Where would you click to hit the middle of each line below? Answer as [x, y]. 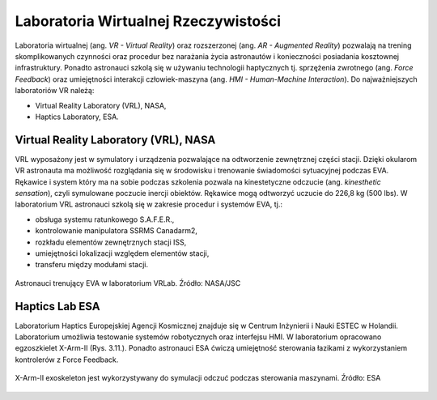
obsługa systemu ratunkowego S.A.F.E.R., [105, 219]
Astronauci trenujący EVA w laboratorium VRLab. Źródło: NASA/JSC [128, 283]
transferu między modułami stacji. [92, 265]
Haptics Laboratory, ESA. [77, 117]
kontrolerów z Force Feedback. [67, 360]
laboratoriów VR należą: [55, 91]
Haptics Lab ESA [57, 306]
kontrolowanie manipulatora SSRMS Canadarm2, [116, 231]
